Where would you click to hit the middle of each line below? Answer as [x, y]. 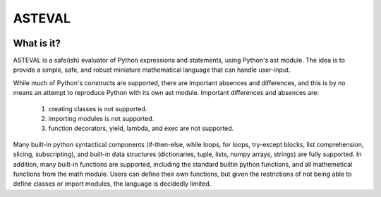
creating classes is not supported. [98, 108]
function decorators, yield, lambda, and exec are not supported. [141, 128]
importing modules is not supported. [101, 119]
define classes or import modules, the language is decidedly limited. [112, 184]
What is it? [37, 43]
